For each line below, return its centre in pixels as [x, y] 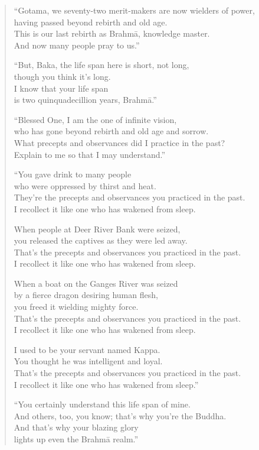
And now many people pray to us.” [77, 45]
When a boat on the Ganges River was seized [96, 283]
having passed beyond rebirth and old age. [91, 22]
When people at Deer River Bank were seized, [97, 229]
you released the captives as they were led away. [101, 240]
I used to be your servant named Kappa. [87, 349]
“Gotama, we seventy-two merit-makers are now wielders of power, [134, 10]
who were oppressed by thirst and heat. [85, 185]
